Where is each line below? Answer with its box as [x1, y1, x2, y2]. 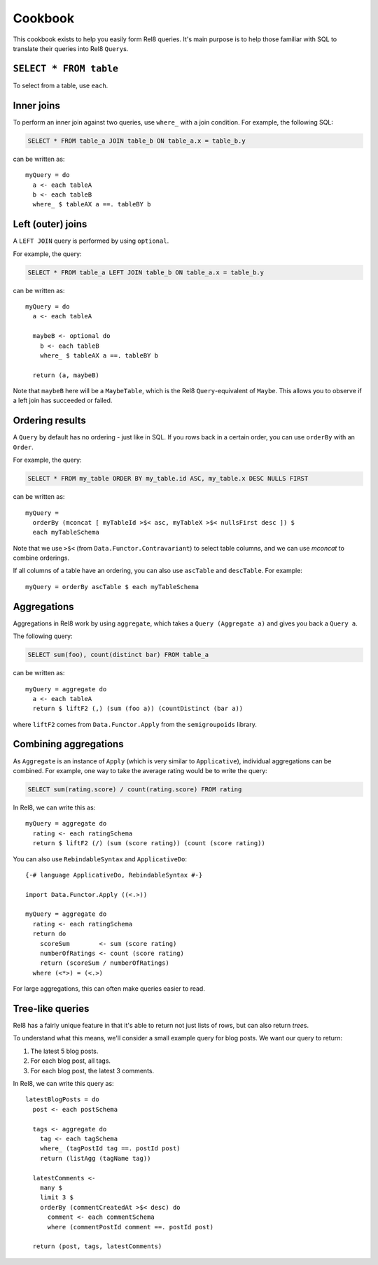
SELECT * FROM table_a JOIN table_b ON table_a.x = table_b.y [27, 136, 246, 145]
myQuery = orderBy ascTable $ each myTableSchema [25, 583, 199, 591]
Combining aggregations [13, 738, 124, 750]
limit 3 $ [39, 1194, 73, 1201]
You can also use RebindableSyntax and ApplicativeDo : [13, 854, 188, 863]
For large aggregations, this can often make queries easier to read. [13, 984, 206, 993]
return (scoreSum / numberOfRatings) [39, 959, 169, 967]
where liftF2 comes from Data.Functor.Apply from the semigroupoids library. [13, 720, 257, 728]
